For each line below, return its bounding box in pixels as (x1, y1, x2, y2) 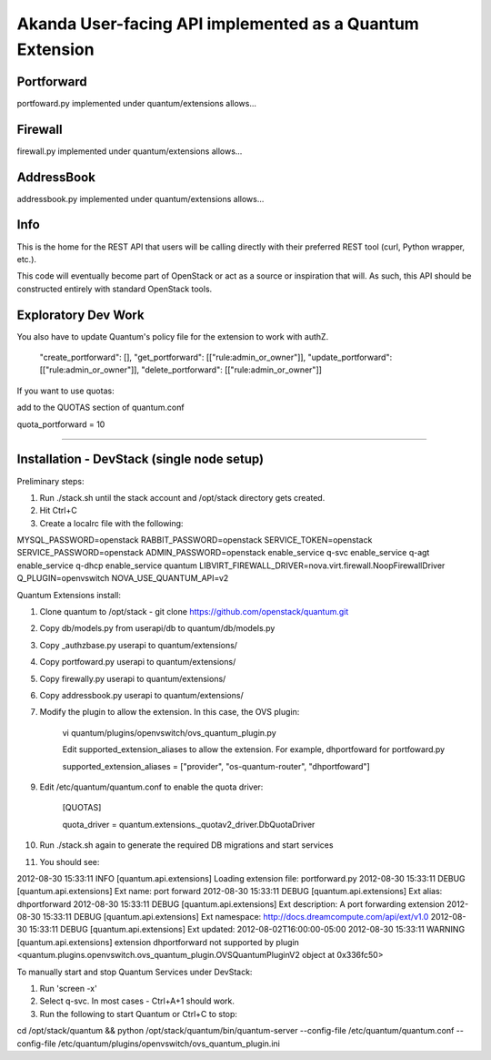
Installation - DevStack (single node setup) (16, 452, 265, 467)
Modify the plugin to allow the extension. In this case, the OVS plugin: (39, 707, 300, 718)
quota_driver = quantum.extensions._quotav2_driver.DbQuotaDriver (62, 819, 316, 830)
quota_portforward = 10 (16, 419, 105, 430)
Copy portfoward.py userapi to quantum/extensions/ (39, 657, 236, 668)
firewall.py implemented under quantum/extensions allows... (16, 146, 243, 157)
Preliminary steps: (16, 475, 85, 486)
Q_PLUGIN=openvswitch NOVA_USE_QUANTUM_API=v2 (16, 573, 229, 584)
